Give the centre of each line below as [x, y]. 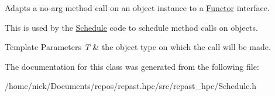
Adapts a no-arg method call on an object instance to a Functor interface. [137, 8]
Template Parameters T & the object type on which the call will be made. [138, 47]
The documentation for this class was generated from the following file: [132, 66]
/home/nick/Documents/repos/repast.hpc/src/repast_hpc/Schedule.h [131, 86]
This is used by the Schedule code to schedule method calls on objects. [131, 27]
